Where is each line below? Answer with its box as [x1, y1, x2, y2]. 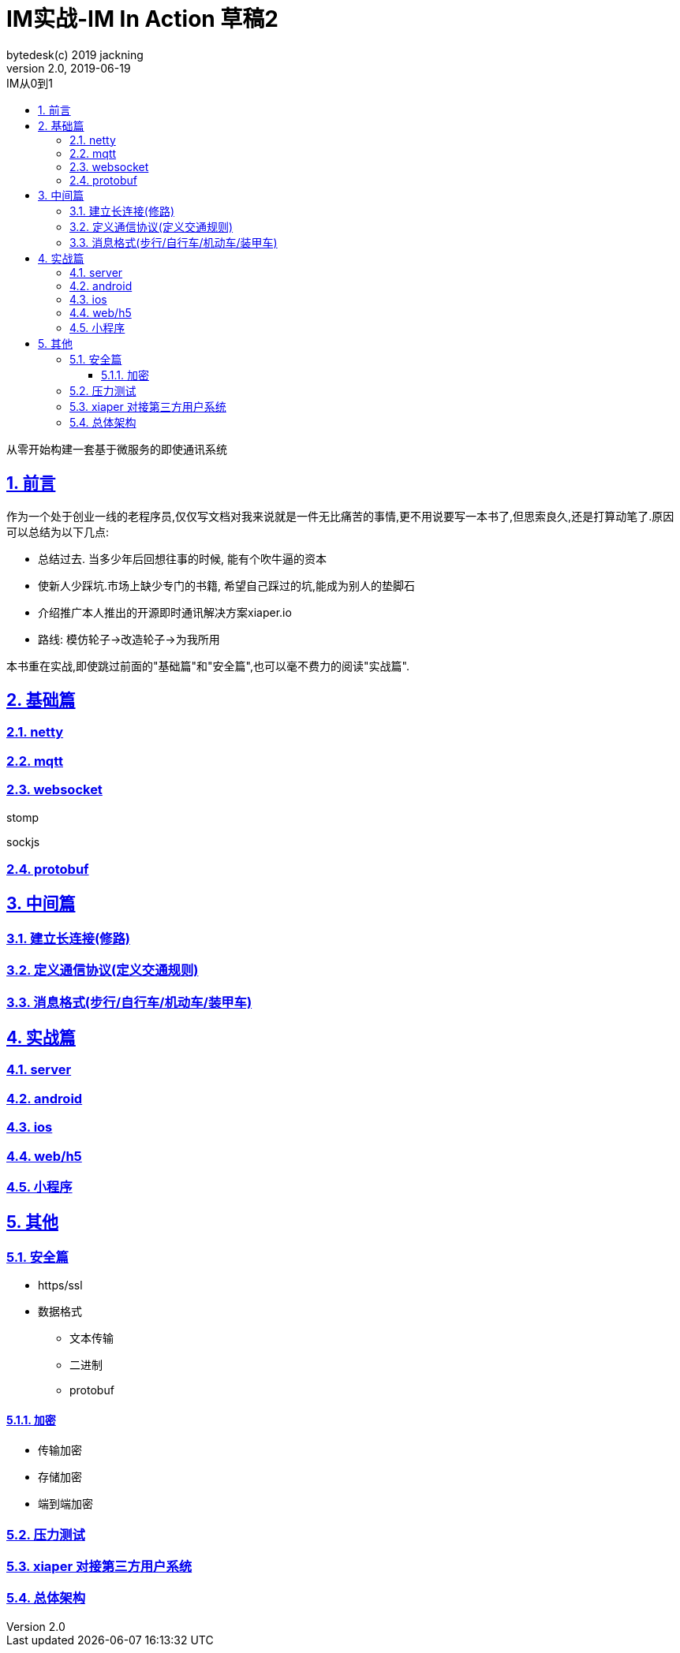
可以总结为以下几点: [6, 524, 110, 539]
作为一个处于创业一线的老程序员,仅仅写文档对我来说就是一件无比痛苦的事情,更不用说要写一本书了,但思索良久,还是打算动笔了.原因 [6, 509, 674, 523]
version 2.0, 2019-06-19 [6, 61, 131, 75]
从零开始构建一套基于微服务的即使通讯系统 [6, 442, 227, 456]
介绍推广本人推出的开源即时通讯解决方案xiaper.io [38, 605, 292, 619]
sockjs [6, 834, 40, 849]
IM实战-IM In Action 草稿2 [6, 6, 278, 32]
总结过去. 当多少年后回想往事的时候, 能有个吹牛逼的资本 [38, 551, 327, 565]
